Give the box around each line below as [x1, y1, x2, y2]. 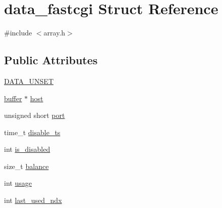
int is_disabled [4, 144, 50, 154]
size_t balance [4, 160, 49, 171]
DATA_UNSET [4, 75, 54, 86]
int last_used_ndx [4, 195, 62, 205]
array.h [43, 27, 66, 38]
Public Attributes [4, 52, 98, 68]
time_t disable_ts [4, 127, 61, 137]
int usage [4, 178, 32, 188]
